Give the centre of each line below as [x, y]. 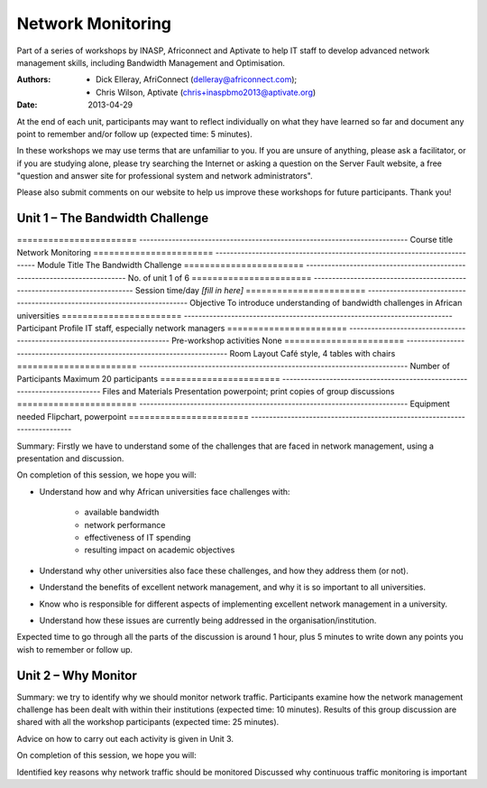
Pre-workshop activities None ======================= [288, 341]
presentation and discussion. [70, 459]
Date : [27, 105]
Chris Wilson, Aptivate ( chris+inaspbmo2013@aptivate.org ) [206, 92]
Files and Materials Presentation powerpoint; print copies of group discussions [248, 392]
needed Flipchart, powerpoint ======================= [133, 416]
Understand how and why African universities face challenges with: [165, 491]
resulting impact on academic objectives [160, 550]
